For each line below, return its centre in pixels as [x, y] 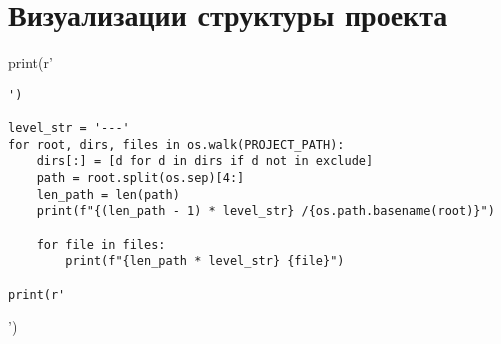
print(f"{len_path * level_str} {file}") [205, 261]
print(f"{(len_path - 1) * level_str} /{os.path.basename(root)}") [265, 211]
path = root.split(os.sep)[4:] [140, 178]
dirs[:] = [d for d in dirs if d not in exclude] [205, 161]
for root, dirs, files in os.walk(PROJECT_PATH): [176, 144]
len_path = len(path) [108, 194]
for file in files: [101, 244]
